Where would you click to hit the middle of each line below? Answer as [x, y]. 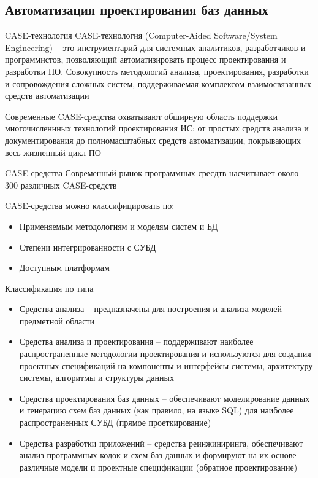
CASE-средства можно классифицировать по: [90, 206]
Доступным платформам [64, 268]
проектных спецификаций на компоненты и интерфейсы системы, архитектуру [166, 365]
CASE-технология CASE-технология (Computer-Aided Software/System [141, 35]
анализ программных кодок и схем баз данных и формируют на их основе [158, 455]
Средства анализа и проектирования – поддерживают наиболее [136, 341]
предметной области [57, 320]
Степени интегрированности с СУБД [88, 247]
